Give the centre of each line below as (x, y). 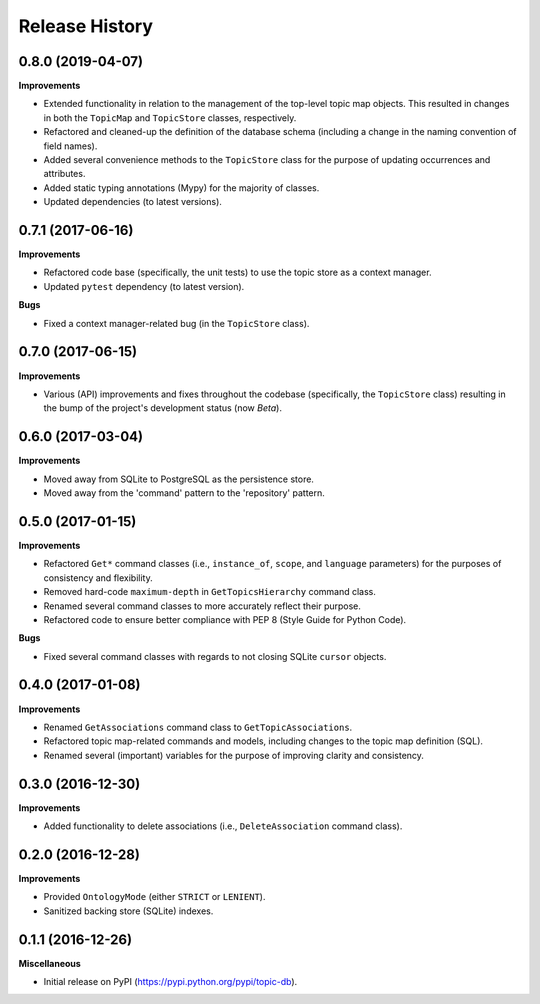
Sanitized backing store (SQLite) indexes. (128, 911)
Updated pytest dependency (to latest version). (144, 286)
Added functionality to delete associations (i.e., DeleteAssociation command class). (223, 826)
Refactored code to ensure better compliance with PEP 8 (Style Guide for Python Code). (225, 619)
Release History (86, 26)
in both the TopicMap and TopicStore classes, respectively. (170, 117)
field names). (70, 146)
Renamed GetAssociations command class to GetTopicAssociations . (198, 727)
